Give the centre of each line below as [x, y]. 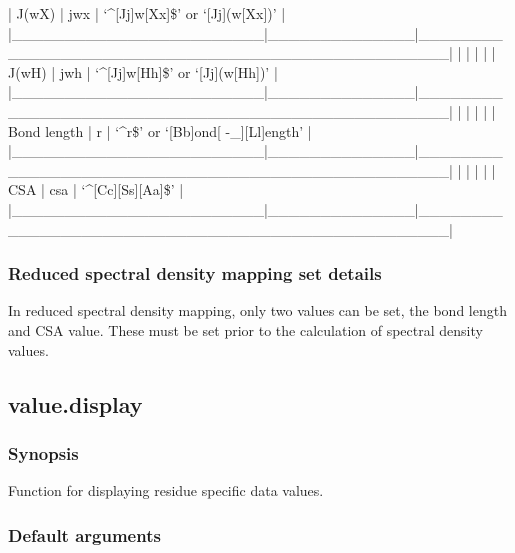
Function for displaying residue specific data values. [166, 490]
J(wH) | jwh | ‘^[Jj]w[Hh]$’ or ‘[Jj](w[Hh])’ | [143, 71]
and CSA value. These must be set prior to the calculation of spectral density [245, 329]
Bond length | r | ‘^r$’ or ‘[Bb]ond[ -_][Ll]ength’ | [160, 130]
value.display [75, 403]
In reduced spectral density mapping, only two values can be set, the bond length [257, 310]
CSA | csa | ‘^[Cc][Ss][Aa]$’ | [96, 189]
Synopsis [43, 452]
